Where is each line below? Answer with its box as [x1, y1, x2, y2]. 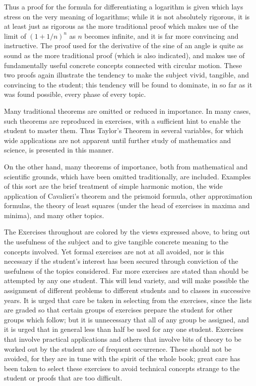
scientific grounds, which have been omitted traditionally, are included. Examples [4, 171, 251, 181]
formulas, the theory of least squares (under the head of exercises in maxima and [4, 200, 250, 211]
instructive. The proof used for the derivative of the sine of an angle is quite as [4, 40, 244, 51]
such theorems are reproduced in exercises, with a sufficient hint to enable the [4, 115, 241, 126]
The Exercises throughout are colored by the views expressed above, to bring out [4, 227, 250, 237]
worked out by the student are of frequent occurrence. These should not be [4, 343, 232, 354]
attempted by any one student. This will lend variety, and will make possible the [4, 275, 249, 286]
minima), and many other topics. [4, 210, 104, 220]
